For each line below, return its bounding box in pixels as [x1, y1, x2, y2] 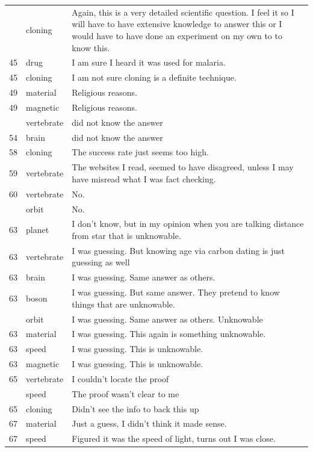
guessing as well [72, 256, 130, 268]
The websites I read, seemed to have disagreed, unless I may [72, 161, 294, 173]
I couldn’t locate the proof [72, 372, 169, 385]
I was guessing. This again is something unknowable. [72, 327, 266, 340]
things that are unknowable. [72, 297, 175, 310]
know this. [72, 41, 110, 54]
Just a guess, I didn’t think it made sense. [72, 417, 227, 430]
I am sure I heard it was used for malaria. [72, 56, 226, 69]
